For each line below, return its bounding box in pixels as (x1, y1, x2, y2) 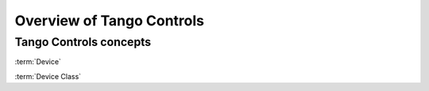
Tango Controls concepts (14, 35, 152, 49)
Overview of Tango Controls (14, 12, 204, 29)
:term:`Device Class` (14, 71, 82, 81)
